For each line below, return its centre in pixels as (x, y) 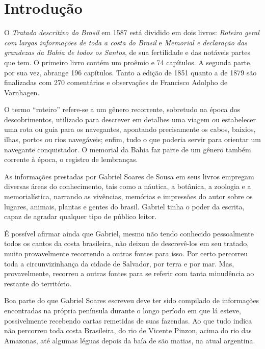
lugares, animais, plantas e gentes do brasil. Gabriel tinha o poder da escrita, (124, 206)
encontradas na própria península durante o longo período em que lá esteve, (123, 310)
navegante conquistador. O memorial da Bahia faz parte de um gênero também (128, 149)
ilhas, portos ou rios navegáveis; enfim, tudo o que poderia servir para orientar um (132, 139)
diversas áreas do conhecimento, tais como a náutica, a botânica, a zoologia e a (128, 186)
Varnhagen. (22, 92)
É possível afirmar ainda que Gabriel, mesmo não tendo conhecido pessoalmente (129, 233)
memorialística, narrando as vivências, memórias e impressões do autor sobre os (128, 196)
